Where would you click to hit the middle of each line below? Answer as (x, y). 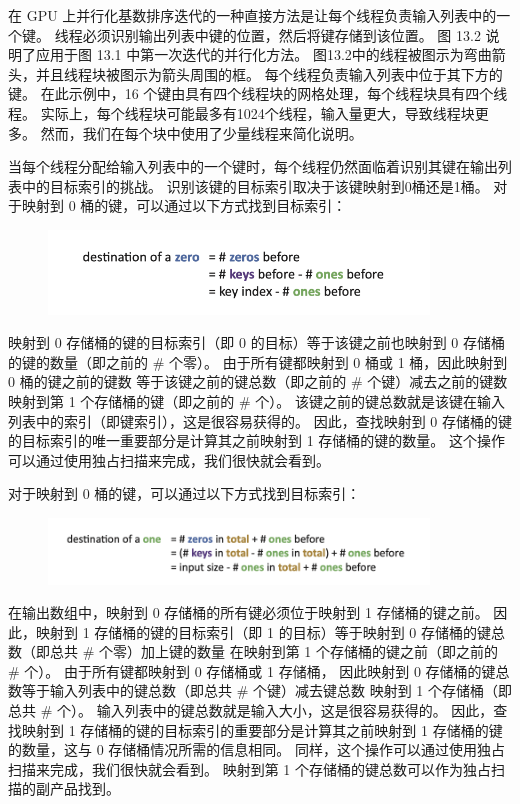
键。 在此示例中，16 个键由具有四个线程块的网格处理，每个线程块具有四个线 (258, 93)
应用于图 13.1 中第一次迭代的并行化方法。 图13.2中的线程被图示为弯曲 (263, 54)
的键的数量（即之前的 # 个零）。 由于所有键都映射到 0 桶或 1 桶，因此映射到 (258, 361)
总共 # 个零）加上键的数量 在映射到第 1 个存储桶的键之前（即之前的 (273, 651)
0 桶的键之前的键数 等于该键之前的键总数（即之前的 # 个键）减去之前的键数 (258, 381)
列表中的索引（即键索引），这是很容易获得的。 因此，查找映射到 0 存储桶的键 (260, 420)
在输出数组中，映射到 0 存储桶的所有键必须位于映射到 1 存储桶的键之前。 (248, 612)
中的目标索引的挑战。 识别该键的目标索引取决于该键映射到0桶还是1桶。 (255, 185)
